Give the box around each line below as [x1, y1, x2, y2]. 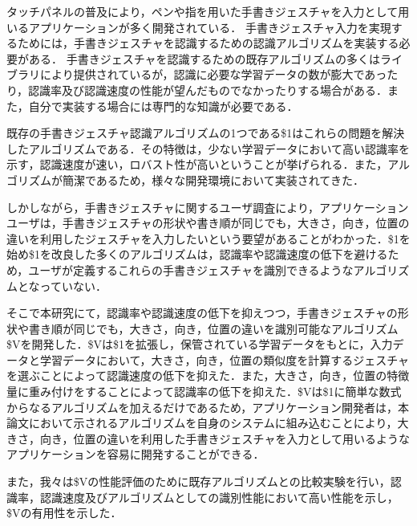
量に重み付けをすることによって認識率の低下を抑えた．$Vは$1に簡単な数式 [6, 383, 402, 400]
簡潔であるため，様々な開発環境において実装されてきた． [62, 171, 364, 188]
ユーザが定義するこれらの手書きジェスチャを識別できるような [28, 261, 354, 278]
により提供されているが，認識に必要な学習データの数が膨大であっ [39, 66, 387, 83]
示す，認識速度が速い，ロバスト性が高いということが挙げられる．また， [6, 156, 388, 173]
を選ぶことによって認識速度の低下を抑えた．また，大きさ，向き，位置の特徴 [6, 367, 410, 384]
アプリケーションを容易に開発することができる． [6, 446, 265, 463]
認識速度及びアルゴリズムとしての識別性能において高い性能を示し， [39, 488, 399, 505]
